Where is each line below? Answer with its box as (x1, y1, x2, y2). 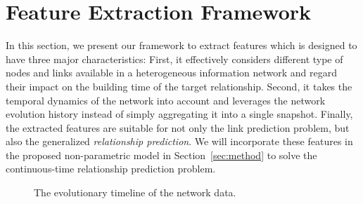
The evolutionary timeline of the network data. (34, 185, 236, 200)
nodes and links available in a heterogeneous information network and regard (6, 65, 338, 80)
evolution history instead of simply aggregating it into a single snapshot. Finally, (6, 107, 353, 121)
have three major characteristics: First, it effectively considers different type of (6, 51, 343, 66)
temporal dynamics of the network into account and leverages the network (6, 93, 326, 107)
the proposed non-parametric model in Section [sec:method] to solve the (6, 147, 317, 162)
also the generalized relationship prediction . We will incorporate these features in (6, 134, 353, 149)
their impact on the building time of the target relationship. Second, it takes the (6, 79, 352, 93)
